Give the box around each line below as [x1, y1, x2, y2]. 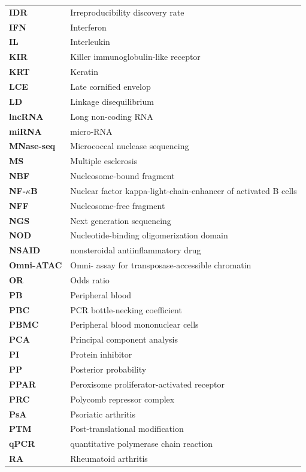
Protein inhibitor [70, 348, 132, 361]
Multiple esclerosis [70, 155, 138, 167]
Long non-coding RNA [70, 110, 153, 122]
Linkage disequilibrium [70, 95, 154, 107]
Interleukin [70, 35, 110, 48]
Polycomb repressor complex [70, 392, 175, 405]
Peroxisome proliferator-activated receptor [70, 377, 225, 390]
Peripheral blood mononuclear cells [70, 318, 199, 331]
